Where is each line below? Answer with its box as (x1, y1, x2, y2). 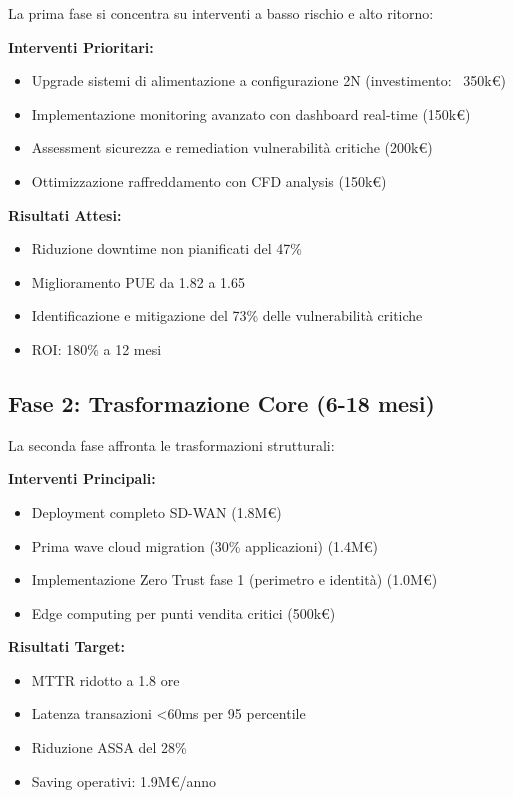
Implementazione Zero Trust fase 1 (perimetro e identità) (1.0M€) (31, 569, 438, 590)
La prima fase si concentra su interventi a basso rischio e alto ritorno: (8, 3, 434, 23)
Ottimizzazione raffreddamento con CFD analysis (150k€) (31, 170, 387, 191)
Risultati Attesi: (8, 204, 122, 225)
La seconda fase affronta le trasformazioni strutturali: (8, 434, 335, 455)
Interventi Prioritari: (8, 36, 154, 57)
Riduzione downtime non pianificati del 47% (31, 238, 302, 259)
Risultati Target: (8, 636, 125, 657)
